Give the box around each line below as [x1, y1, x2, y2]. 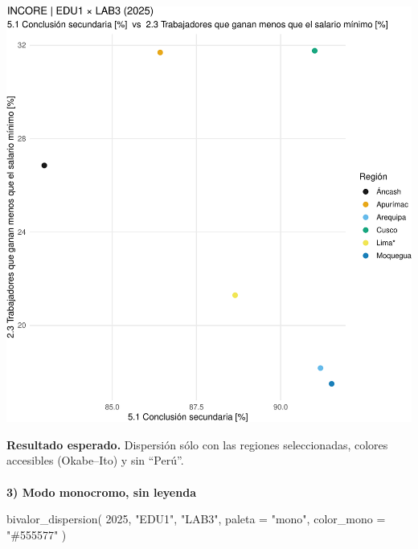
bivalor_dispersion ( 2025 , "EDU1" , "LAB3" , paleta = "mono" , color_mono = [6, 510, 386, 527]
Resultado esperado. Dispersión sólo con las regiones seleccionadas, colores [6, 436, 388, 453]
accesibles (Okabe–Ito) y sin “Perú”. [6, 452, 184, 469]
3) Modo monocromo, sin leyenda [6, 483, 196, 500]
